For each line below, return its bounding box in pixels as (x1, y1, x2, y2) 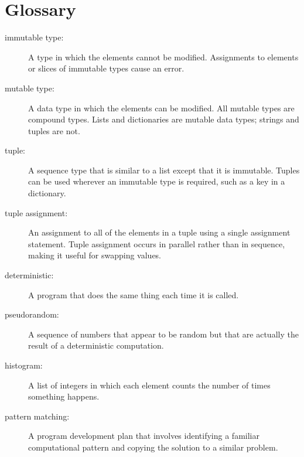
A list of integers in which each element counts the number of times (28, 378, 271, 391)
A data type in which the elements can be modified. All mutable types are (28, 101, 295, 114)
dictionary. (28, 187, 66, 199)
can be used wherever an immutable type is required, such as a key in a (28, 175, 285, 187)
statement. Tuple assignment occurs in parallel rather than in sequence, (28, 237, 285, 250)
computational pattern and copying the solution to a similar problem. (28, 441, 278, 453)
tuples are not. (28, 124, 80, 137)
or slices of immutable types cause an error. (28, 62, 185, 74)
